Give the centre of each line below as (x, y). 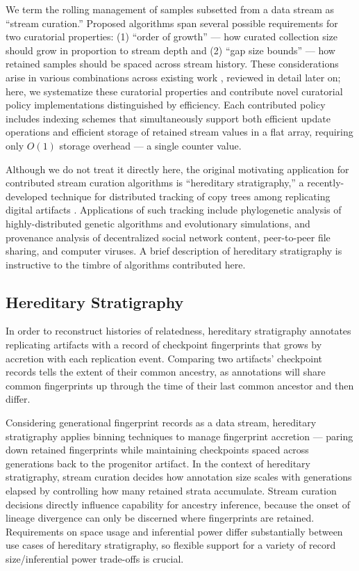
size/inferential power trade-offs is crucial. (95, 558)
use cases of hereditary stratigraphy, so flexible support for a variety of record (171, 545)
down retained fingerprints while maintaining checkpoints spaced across (157, 450)
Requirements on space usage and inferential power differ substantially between (174, 531)
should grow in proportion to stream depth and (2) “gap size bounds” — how (170, 50)
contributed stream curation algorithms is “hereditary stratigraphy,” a (155, 183)
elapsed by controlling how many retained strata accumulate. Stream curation (171, 491)
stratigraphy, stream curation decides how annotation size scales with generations (179, 477)
